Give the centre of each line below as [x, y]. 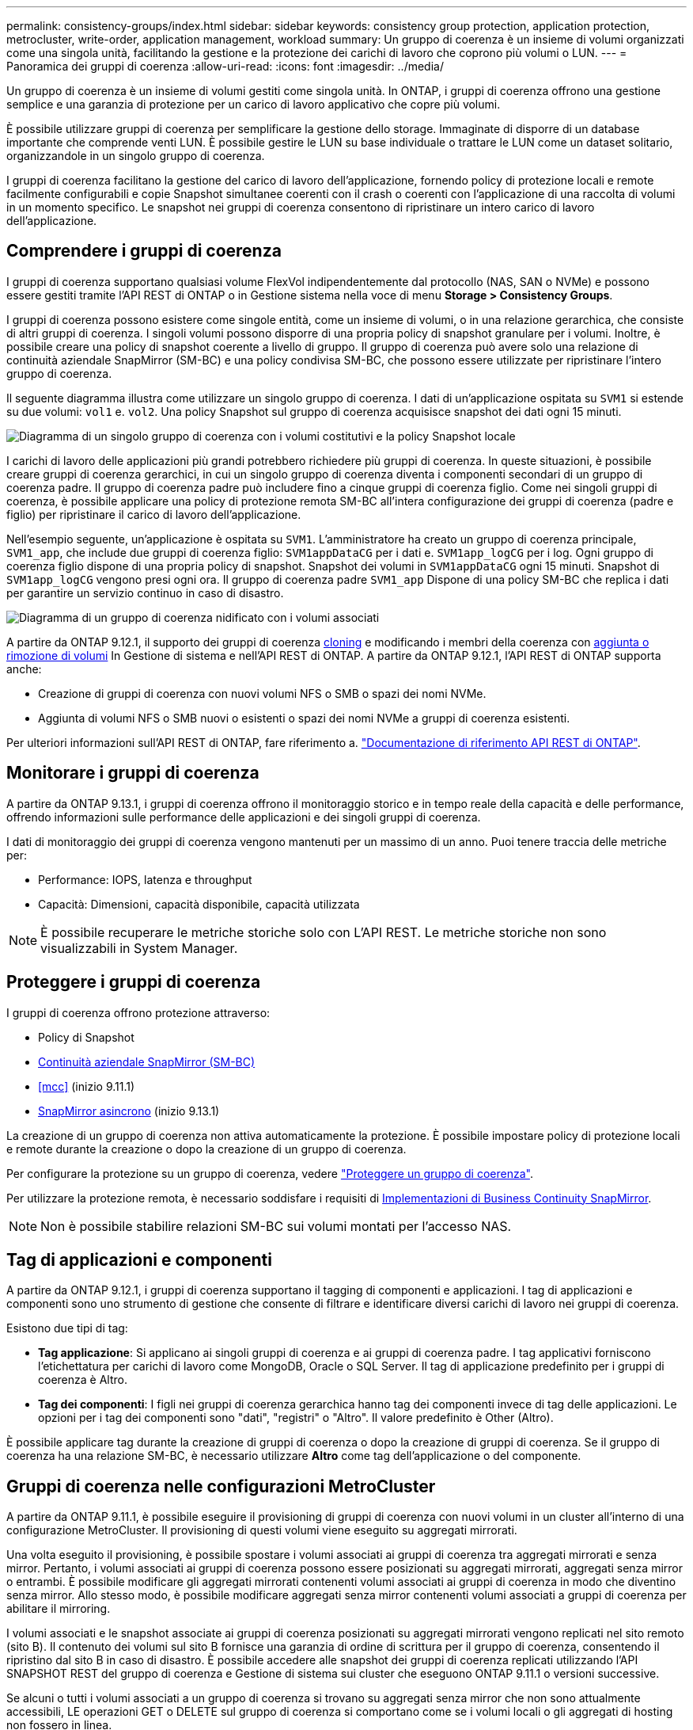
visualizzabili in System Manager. [139, 948]
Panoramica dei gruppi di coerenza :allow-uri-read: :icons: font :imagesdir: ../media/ [225, 66]
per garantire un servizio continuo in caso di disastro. [145, 593]
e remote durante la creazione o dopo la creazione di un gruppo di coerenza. [206, 1149]
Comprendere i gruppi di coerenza [144, 251]
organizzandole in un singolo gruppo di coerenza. [136, 156]
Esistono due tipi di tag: [67, 1328]
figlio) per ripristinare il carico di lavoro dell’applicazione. [154, 514]
